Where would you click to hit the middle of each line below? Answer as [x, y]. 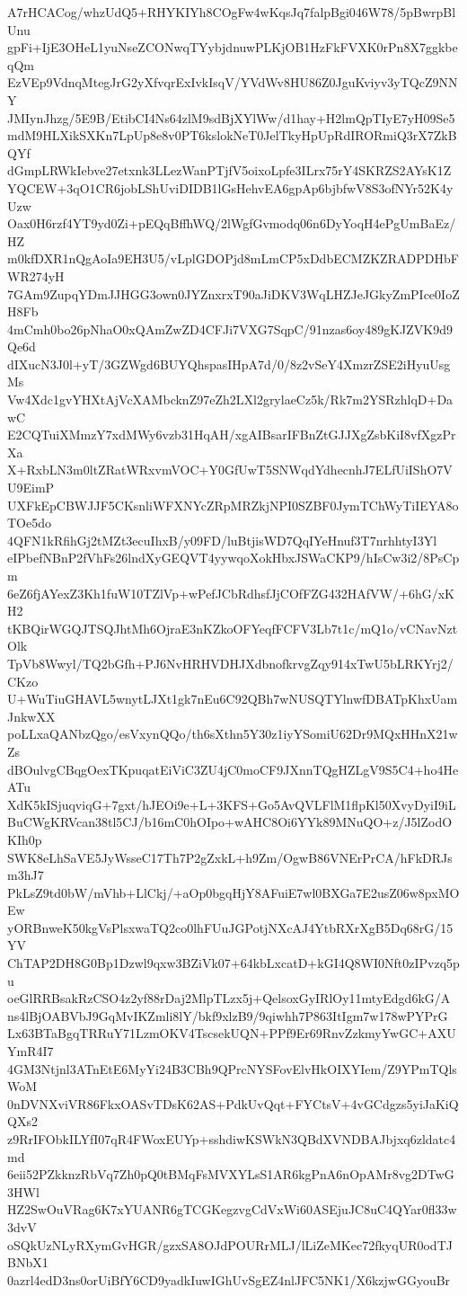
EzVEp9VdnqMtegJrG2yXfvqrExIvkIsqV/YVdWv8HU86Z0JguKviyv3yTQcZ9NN [233, 82]
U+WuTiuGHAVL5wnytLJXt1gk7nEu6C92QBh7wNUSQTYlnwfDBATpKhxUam [233, 699]
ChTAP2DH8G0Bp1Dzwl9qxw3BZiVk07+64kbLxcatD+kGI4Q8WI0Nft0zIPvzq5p [233, 963]
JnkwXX [31, 716]
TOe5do [29, 523]
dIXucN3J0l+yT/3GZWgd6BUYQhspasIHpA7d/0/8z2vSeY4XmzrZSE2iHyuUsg [229, 364]
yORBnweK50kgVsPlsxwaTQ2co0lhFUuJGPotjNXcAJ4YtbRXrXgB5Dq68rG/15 [230, 927]
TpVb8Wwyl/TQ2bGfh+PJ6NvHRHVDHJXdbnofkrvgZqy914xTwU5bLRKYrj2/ [230, 663]
